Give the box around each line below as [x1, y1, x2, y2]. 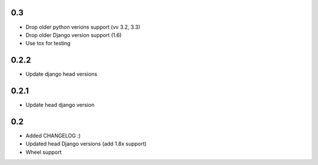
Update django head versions [25, 70, 97, 78]
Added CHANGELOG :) [25, 132, 81, 139]
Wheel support [25, 149, 62, 156]
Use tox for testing [25, 40, 71, 47]
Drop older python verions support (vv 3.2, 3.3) [25, 23, 141, 31]
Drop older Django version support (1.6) [25, 31, 122, 38]
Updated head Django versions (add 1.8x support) [25, 140, 147, 147]
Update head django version [25, 102, 95, 109]
